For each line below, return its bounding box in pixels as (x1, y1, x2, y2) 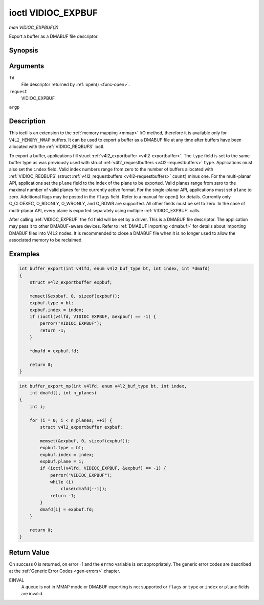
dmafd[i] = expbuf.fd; (40, 507, 95, 512)
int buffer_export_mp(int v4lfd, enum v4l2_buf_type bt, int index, (19, 383, 187, 389)
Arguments (9, 62, 44, 70)
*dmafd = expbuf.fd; (29, 348, 79, 354)
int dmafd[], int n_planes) (29, 390, 97, 396)
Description (9, 117, 46, 125)
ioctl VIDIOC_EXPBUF (9, 7, 98, 18)
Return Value (9, 548, 50, 557)
